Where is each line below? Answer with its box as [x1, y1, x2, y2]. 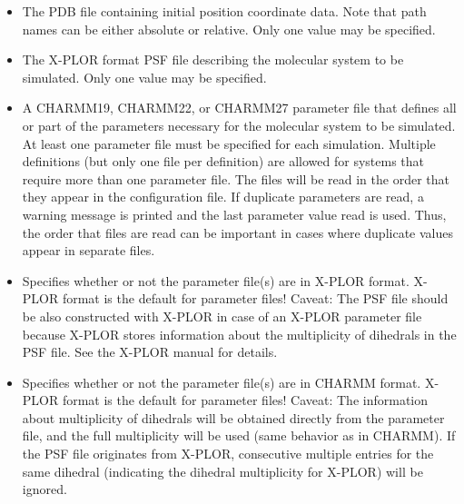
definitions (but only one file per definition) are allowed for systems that [22, 152, 425, 171]
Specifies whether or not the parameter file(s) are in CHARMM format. [22, 372, 421, 391]
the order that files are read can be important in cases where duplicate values [22, 222, 453, 242]
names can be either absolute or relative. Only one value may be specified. [22, 19, 436, 38]
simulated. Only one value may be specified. [22, 67, 267, 86]
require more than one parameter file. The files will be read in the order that [22, 169, 449, 188]
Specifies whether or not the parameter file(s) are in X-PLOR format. [22, 271, 410, 290]
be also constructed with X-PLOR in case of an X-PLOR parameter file [22, 306, 422, 325]
